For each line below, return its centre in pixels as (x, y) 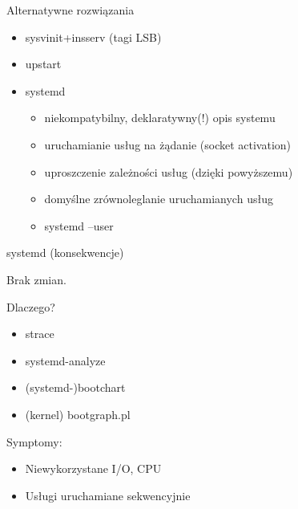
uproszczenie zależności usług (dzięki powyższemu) (169, 171)
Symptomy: (34, 441)
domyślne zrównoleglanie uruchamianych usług (159, 199)
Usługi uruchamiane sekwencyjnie (108, 495)
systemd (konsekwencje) (65, 252)
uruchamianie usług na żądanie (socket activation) (168, 144)
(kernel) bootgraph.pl (78, 414)
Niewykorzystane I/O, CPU (93, 468)
